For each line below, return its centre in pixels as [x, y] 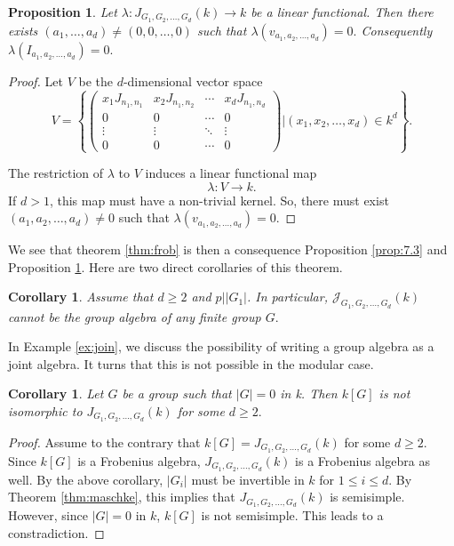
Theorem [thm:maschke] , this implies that [122, 497]
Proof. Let [36, 80]
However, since [48, 515]
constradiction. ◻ [56, 532]
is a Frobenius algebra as [362, 460]
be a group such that [177, 393]
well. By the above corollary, [86, 479]
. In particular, [287, 297]
